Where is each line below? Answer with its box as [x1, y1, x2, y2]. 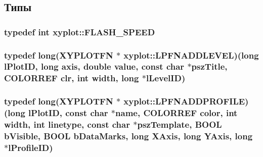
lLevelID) [146, 72, 186, 84]
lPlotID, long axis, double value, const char [4, 60, 185, 73]
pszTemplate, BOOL [137, 118, 222, 131]
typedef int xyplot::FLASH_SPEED [4, 25, 155, 38]
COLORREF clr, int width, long [4, 72, 139, 84]
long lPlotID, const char [8, 107, 108, 119]
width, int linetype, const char [4, 118, 130, 131]
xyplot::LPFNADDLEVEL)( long [123, 48, 259, 61]
